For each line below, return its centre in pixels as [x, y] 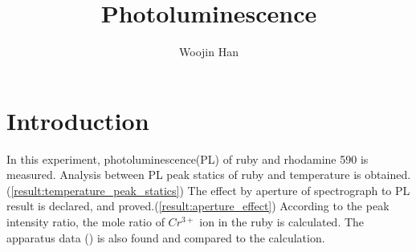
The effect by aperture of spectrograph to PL [299, 190]
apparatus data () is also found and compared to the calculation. [166, 237]
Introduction [78, 120]
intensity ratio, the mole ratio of [86, 222]
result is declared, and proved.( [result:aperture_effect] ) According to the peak [198, 206]
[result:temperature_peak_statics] [95, 190]
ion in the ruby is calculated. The [282, 222]
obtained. [388, 175]
